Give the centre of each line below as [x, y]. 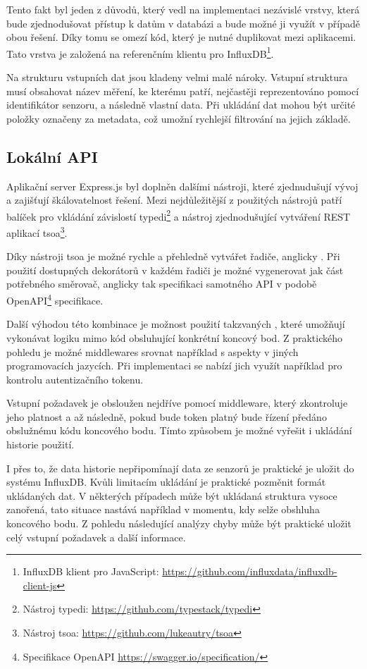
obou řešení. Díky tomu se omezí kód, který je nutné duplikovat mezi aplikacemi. [181, 37]
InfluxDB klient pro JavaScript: [91, 571]
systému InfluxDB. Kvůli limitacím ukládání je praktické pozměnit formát [166, 482]
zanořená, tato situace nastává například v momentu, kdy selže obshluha [163, 509]
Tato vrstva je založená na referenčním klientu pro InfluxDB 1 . [140, 52]
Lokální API [52, 156]
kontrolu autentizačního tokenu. [75, 379]
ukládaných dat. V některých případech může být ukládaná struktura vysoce [172, 495]
